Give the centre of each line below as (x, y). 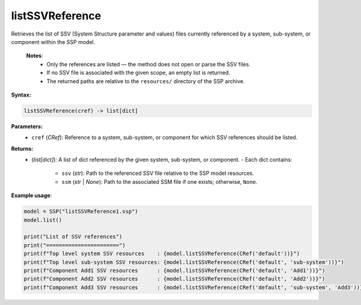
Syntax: (21, 95)
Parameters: (27, 126)
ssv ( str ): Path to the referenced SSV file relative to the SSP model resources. (158, 173)
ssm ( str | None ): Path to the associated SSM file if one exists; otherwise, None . (160, 181)
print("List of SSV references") (73, 237)
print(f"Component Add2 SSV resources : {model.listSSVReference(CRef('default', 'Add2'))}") (174, 279)
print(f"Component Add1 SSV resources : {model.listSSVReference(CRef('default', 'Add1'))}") (174, 270)
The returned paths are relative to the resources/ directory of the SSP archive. (146, 81)
